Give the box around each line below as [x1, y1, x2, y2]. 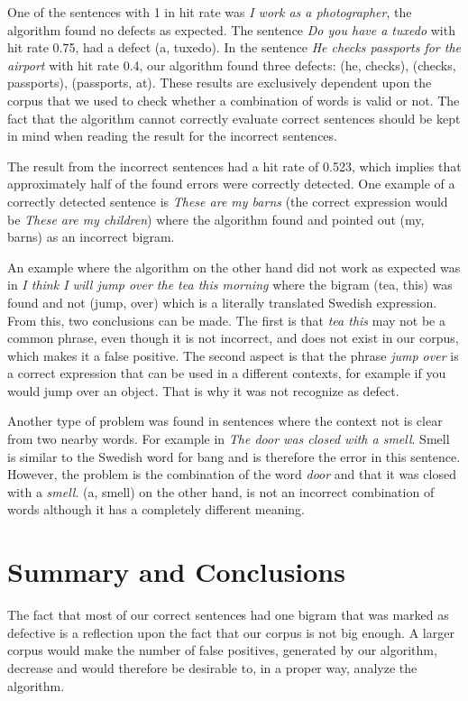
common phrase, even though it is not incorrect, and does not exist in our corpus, [7, 328, 459, 347]
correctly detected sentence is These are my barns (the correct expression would [7, 191, 448, 210]
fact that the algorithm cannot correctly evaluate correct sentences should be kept [7, 108, 461, 127]
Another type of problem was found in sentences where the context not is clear [7, 411, 443, 430]
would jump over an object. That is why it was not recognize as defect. [7, 381, 399, 400]
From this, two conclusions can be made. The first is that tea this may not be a [7, 310, 445, 329]
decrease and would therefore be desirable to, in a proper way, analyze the [7, 658, 418, 677]
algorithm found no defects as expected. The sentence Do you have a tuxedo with [7, 20, 455, 39]
